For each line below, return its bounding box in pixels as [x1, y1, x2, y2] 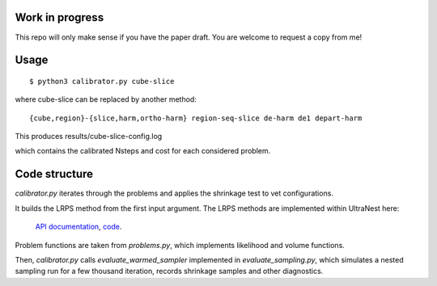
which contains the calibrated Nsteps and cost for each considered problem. [15, 146, 271, 156]
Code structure [15, 167, 93, 181]
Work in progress [15, 11, 104, 24]
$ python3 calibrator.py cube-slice [29, 77, 175, 86]
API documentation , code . [35, 222, 122, 232]
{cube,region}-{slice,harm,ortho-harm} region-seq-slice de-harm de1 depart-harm [29, 113, 363, 123]
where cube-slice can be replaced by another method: [15, 95, 197, 104]
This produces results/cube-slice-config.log [15, 132, 163, 141]
